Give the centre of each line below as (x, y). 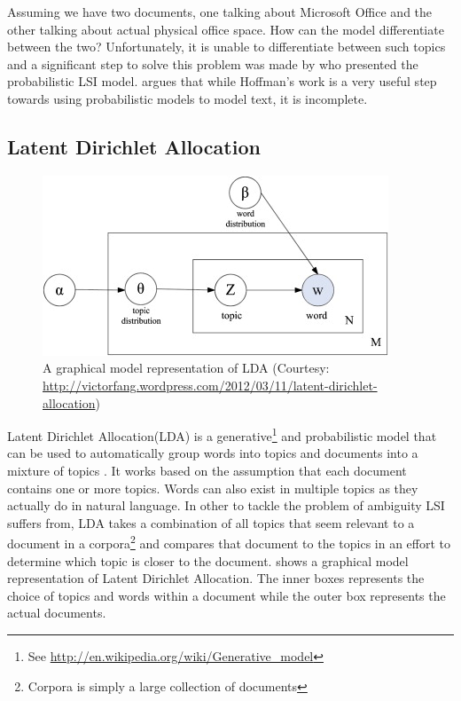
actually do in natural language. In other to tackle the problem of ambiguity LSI (226, 505)
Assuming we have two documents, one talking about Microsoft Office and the (220, 12)
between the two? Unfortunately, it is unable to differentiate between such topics (227, 47)
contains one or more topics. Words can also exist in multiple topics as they (213, 488)
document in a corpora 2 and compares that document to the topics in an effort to (229, 542)
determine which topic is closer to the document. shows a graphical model (208, 560)
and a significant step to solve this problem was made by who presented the (213, 63)
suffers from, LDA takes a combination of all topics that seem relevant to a (211, 522)
